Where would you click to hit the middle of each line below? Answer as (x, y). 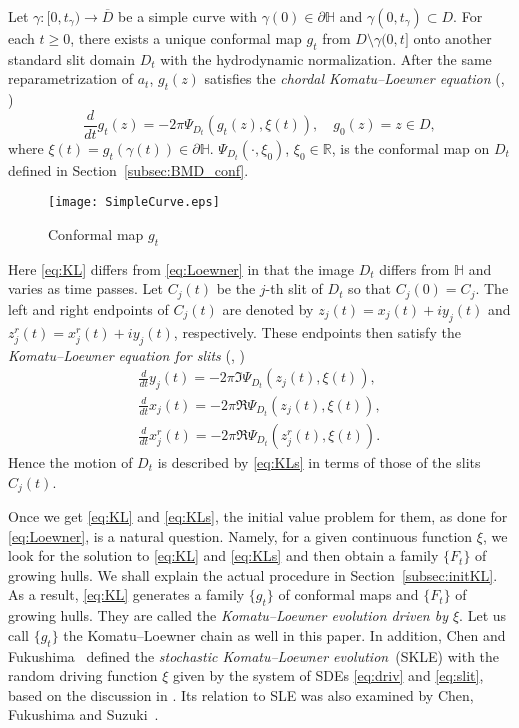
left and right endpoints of (88, 308)
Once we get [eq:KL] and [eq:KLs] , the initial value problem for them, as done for (258, 516)
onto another (452, 38)
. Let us (483, 615)
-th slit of (294, 288)
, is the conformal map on (410, 147)
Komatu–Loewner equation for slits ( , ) (126, 354)
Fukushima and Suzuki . (83, 714)
